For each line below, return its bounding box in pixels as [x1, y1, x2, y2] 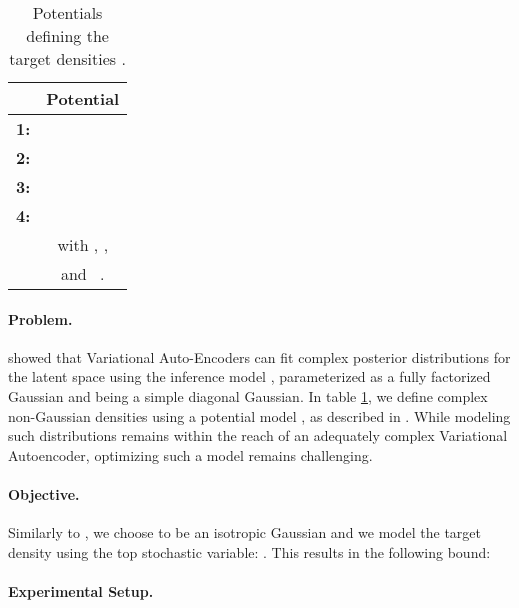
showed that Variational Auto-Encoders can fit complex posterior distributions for [8, 346, 511, 367]
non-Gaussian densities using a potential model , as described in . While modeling [8, 405, 511, 426]
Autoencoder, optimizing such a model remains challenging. [8, 444, 373, 465]
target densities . [9, 47, 126, 70]
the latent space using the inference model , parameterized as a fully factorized [8, 366, 491, 387]
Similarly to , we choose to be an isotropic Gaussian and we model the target [8, 522, 481, 543]
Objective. [8, 483, 80, 504]
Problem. [8, 308, 73, 329]
